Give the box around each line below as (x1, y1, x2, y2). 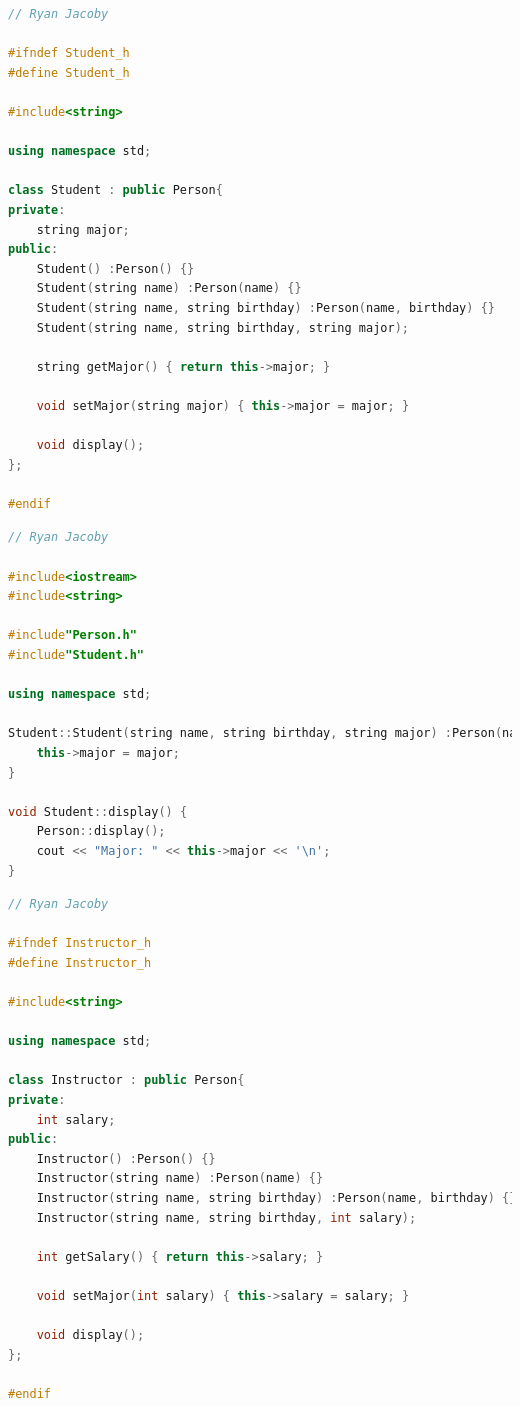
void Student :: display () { (8, 804, 188, 819)
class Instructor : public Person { (8, 1073, 245, 1088)
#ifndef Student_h (8, 46, 130, 61)
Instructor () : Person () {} (36, 1151, 216, 1166)
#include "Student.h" (8, 648, 145, 662)
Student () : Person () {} (36, 261, 195, 276)
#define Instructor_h (8, 955, 152, 970)
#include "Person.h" (8, 628, 137, 643)
